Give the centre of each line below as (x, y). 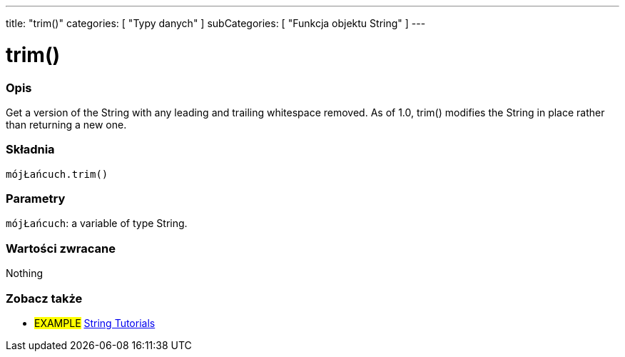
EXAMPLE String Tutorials (95, 323)
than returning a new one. (66, 124)
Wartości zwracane (61, 248)
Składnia (30, 150)
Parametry (36, 198)
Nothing (25, 273)
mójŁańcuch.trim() (57, 174)
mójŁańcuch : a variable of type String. (97, 223)
